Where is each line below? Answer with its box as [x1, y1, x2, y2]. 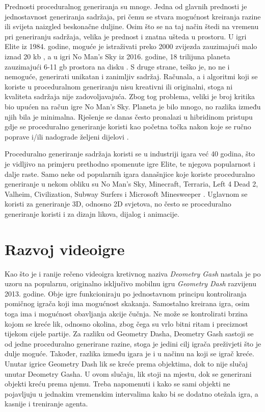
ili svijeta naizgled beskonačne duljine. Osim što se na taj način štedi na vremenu [5, 21, 259, 32]
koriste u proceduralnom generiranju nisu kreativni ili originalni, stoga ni [5, 81, 233, 91]
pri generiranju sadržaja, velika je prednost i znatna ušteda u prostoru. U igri [5, 31, 247, 41]
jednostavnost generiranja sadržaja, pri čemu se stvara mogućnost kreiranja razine [5, 11, 261, 21]
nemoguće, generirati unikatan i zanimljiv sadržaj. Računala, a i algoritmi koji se [5, 71, 258, 82]
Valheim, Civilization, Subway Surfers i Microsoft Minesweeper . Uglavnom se [5, 188, 248, 199]
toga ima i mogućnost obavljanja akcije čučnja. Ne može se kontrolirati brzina [5, 308, 248, 318]
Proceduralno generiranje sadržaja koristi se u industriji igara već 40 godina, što [5, 148, 255, 159]
